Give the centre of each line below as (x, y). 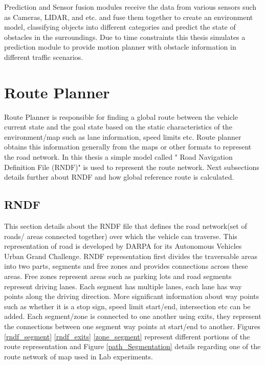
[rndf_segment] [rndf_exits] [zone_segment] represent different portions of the (127, 336)
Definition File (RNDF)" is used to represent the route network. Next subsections (132, 167)
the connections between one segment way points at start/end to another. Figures (132, 326)
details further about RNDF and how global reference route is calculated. (119, 177)
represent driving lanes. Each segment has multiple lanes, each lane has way (123, 286)
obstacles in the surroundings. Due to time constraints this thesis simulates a (125, 37)
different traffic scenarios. (44, 57)
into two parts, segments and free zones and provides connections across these (126, 266)
